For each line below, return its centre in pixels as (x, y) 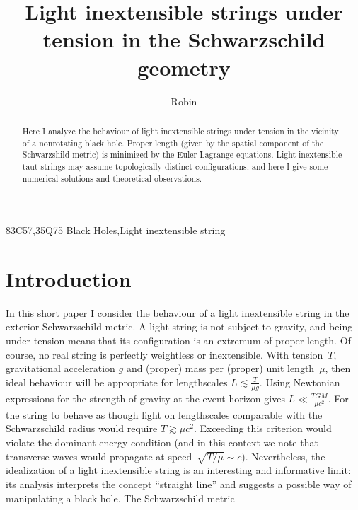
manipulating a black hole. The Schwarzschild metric (120, 498)
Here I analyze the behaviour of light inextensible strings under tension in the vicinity (180, 131)
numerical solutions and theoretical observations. (112, 178)
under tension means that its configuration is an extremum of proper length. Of (178, 341)
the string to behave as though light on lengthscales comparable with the (164, 414)
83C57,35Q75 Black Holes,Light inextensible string (116, 230)
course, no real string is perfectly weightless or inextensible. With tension (164, 354)
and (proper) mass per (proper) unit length (220, 368)
